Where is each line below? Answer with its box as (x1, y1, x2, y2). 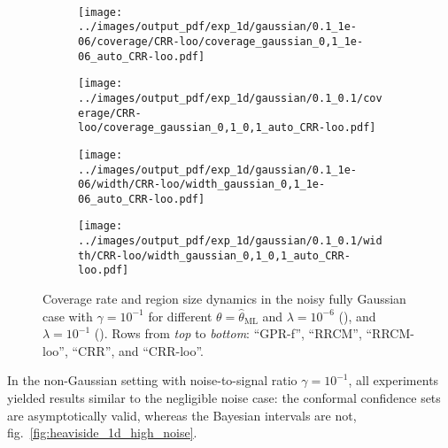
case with (42, 306, 93, 325)
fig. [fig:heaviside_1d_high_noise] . (7, 423, 197, 442)
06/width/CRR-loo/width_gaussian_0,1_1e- (78, 178, 326, 191)
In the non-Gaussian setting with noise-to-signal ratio (7, 371, 297, 390)
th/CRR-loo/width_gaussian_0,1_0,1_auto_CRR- (78, 249, 351, 262)
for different (148, 306, 212, 325)
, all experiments (348, 371, 439, 390)
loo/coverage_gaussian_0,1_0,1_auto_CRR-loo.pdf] (78, 121, 376, 135)
